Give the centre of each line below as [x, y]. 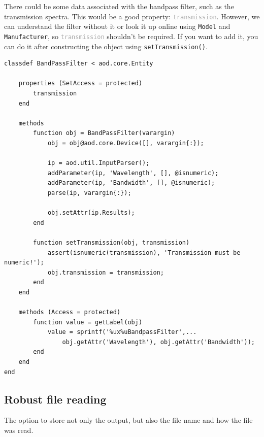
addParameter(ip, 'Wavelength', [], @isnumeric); [133, 173]
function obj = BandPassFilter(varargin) [104, 133]
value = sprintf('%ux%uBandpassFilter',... [122, 332]
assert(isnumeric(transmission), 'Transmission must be [144, 253]
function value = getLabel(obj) [88, 322]
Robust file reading [55, 399]
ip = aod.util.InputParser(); [98, 163]
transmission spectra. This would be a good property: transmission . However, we [132, 16]
